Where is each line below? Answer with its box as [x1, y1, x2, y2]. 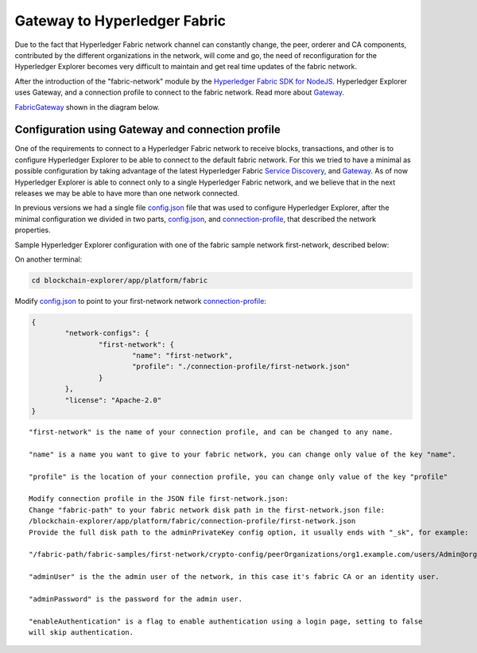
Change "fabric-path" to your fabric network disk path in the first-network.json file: [29, 505, 386, 515]
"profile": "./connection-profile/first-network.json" [131, 362, 351, 371]
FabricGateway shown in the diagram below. [14, 102, 161, 111]
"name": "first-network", [131, 351, 234, 360]
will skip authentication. [29, 628, 134, 637]
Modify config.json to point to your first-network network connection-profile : [14, 296, 266, 305]
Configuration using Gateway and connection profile [14, 123, 281, 137]
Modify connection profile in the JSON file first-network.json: [29, 494, 289, 503]
